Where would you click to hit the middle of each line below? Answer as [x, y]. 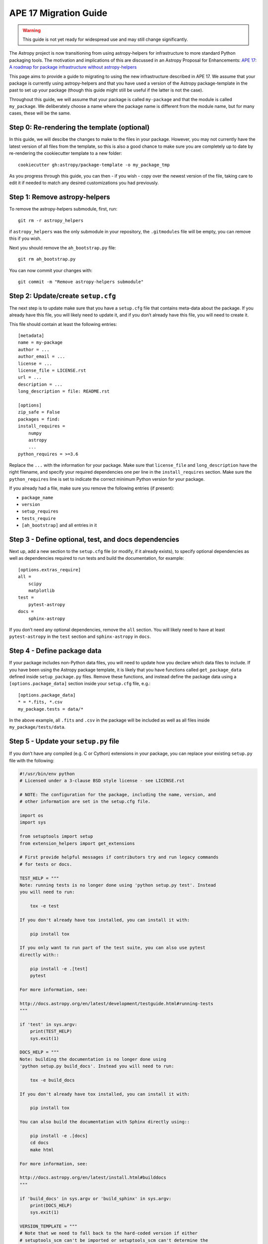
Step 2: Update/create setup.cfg [63, 296]
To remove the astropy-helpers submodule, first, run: [63, 209]
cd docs [39, 1143]
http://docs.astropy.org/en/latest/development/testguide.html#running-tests [116, 1003]
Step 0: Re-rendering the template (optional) [79, 128]
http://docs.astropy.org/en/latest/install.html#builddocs [93, 1178]
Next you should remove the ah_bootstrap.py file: [63, 248]
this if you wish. [25, 238]
